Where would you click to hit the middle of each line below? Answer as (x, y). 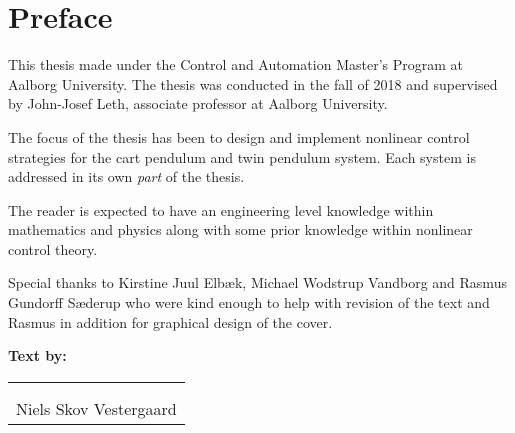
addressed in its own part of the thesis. (126, 176)
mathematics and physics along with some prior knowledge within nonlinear (240, 229)
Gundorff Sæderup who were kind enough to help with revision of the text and (249, 302)
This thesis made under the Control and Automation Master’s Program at (235, 64)
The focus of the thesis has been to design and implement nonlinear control (239, 136)
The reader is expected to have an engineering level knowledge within (221, 209)
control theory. (53, 248)
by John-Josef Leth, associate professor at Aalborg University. (198, 103)
